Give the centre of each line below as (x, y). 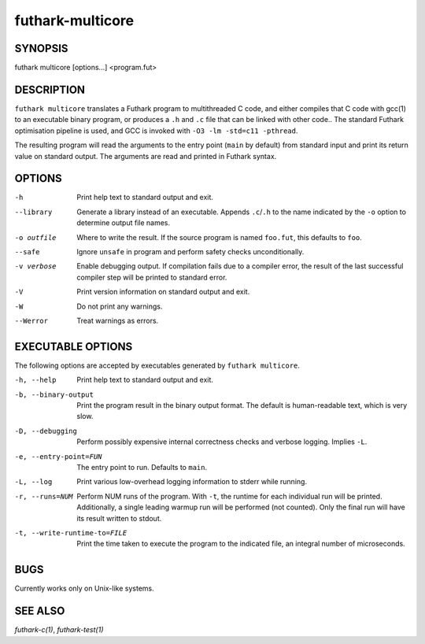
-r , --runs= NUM (44, 496)
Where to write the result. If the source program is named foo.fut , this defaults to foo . (219, 237)
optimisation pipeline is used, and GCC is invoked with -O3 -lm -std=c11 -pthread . (156, 131)
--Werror (31, 320)
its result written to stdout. (119, 518)
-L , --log (33, 482)
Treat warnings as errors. (118, 320)
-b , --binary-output (54, 394)
